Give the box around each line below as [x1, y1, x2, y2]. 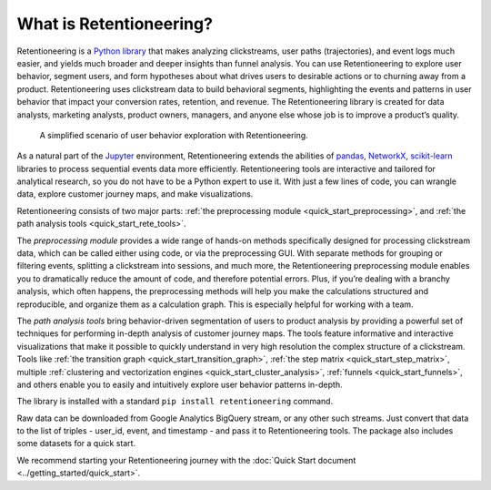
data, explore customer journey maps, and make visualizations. [16, 189, 254, 199]
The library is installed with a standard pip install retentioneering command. [16, 396, 334, 407]
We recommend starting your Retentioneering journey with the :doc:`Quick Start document [16, 454, 356, 465]
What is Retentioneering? [16, 14, 214, 34]
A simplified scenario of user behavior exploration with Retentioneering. [39, 129, 308, 140]
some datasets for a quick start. [16, 438, 136, 449]
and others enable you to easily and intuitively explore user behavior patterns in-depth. [16, 379, 343, 390]
